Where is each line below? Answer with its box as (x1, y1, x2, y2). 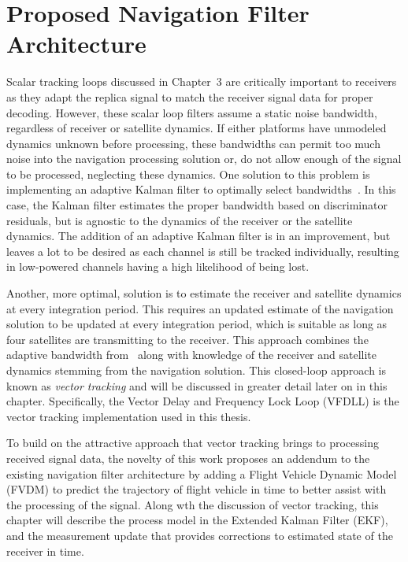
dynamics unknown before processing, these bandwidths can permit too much (6, 135, 380, 151)
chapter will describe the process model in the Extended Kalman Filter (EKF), (6, 512, 388, 528)
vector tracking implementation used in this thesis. (6, 408, 251, 424)
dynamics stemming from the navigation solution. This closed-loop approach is (6, 362, 386, 378)
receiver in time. (6, 542, 84, 559)
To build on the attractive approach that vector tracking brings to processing (6, 434, 379, 451)
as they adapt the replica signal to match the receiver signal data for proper (6, 88, 373, 105)
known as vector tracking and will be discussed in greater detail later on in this (6, 377, 388, 394)
